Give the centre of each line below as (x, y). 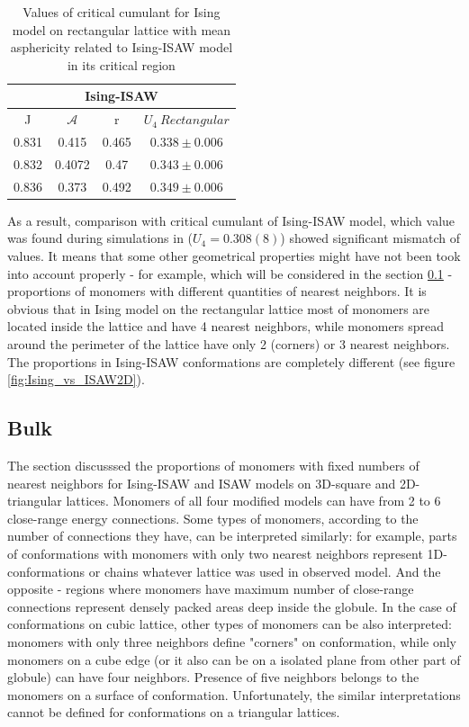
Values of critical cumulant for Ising (122, 12)
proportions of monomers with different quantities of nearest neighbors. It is (217, 291)
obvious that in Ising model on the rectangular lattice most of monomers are (219, 308)
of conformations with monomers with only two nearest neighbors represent (215, 553)
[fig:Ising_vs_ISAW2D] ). (76, 379)
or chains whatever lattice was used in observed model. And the (265, 571)
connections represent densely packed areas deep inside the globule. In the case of (232, 606)
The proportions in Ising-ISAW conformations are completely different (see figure (231, 361)
